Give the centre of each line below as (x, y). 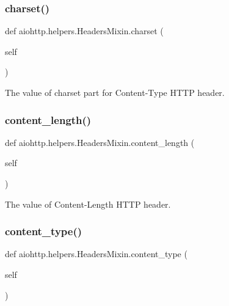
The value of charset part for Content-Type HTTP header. (115, 92)
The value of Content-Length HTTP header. (88, 204)
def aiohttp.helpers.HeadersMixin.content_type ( (96, 254)
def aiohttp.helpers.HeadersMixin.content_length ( (100, 142)
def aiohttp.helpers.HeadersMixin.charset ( (84, 31)
